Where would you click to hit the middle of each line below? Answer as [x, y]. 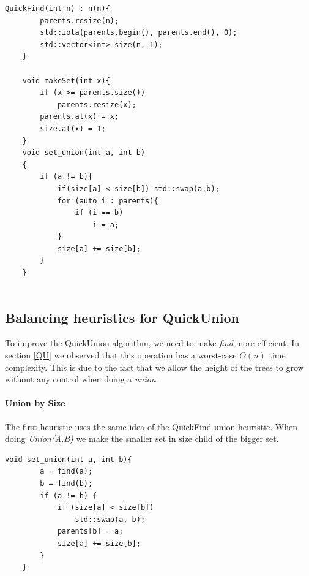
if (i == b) [99, 213]
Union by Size [35, 403]
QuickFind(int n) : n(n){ [58, 9]
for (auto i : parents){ [108, 201]
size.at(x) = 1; [73, 128]
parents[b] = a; [90, 532]
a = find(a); [66, 472]
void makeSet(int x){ [66, 81]
